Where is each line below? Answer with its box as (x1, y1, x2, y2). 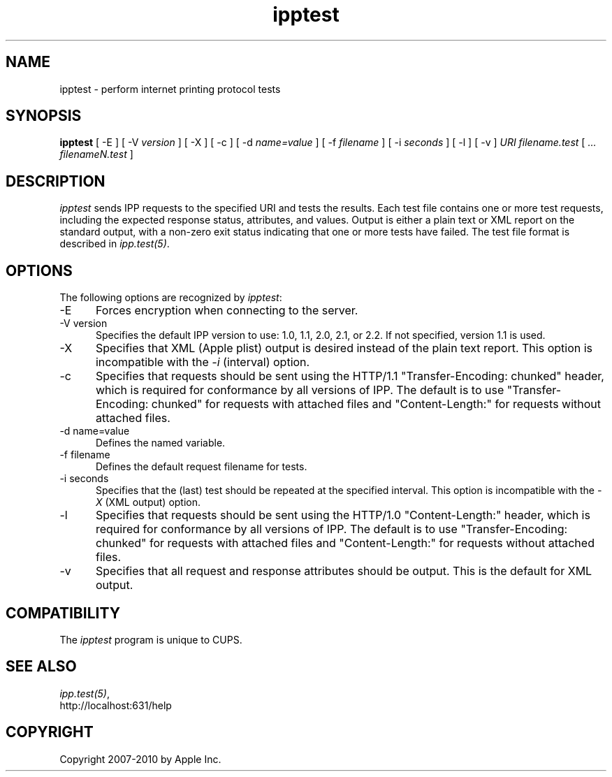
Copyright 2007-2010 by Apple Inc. (59, 753, 221, 765)
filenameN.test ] (59, 148, 133, 161)
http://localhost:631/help (59, 699, 172, 711)
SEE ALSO (6, 658, 77, 676)
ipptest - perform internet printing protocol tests (59, 82, 281, 95)
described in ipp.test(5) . (59, 238, 170, 250)
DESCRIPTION (6, 172, 105, 190)
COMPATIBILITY (6, 604, 120, 622)
